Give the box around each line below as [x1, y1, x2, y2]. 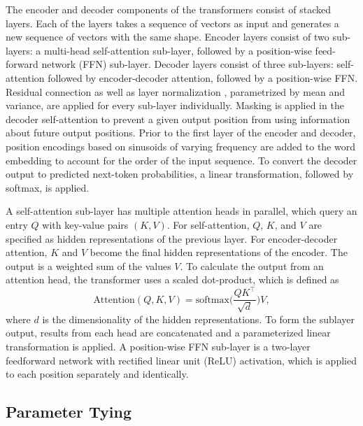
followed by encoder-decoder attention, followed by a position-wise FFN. [48, 70, 358, 85]
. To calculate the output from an [180, 258, 324, 273]
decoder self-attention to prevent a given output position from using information [6, 111, 350, 126]
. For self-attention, [166, 217, 250, 232]
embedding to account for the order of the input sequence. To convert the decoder [6, 152, 357, 167]
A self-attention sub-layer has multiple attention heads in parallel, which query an [6, 204, 357, 218]
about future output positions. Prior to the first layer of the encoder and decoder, [6, 125, 356, 140]
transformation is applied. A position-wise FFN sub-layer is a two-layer [6, 339, 311, 354]
